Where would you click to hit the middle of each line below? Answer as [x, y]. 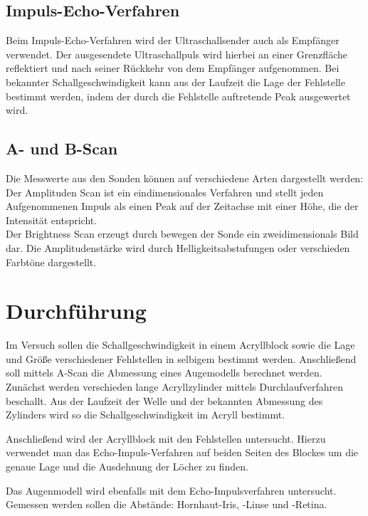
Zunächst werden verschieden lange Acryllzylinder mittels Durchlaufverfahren [174, 387]
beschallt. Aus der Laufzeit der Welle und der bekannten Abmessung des [164, 400]
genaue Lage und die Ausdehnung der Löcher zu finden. [127, 466]
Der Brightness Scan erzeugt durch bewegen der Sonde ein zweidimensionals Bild [182, 234]
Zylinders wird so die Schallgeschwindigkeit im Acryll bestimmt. [146, 415]
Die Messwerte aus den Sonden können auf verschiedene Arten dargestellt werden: [185, 178]
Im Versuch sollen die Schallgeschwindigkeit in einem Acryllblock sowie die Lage [180, 345]
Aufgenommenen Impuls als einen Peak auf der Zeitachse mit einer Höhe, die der [182, 206]
